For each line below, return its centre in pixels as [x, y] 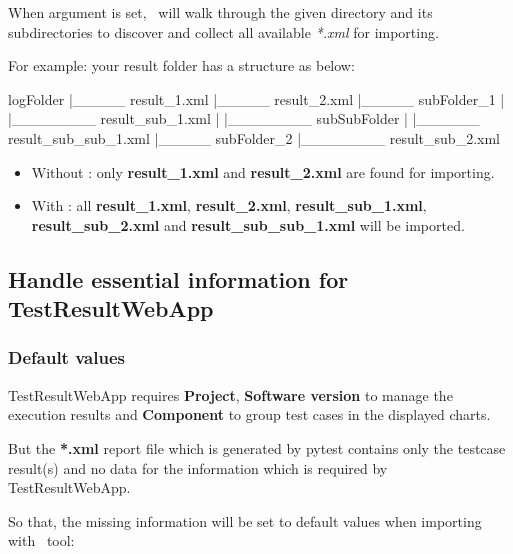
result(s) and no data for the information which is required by [198, 467]
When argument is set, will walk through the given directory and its [220, 12]
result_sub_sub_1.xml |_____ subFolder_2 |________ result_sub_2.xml [254, 137]
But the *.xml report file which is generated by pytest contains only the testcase [257, 447]
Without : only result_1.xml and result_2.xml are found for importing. [263, 171]
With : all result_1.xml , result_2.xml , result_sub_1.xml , [229, 205]
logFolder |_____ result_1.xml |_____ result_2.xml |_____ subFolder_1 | [256, 98]
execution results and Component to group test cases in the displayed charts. [249, 414]
